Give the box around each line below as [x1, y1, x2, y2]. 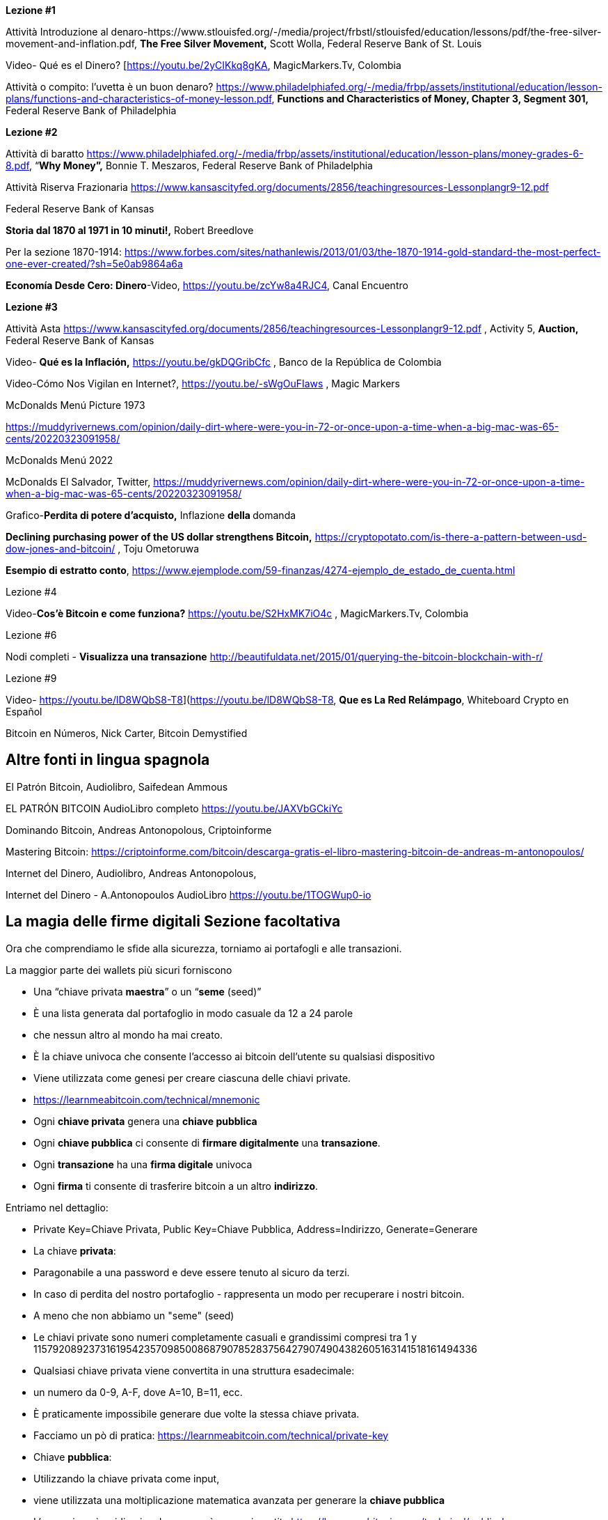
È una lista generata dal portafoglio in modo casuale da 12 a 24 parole [33, 1007, 353, 1019]
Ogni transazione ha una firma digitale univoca [33, 1158, 253, 1170]
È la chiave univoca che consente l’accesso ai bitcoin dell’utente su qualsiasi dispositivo [33, 1050, 435, 1062]
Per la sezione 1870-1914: [6, 246, 122, 258]
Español [6, 706, 42, 718]
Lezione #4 [6, 586, 57, 598]
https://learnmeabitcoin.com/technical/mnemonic [33, 1093, 260, 1106]
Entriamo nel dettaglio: [6, 1201, 109, 1213]
